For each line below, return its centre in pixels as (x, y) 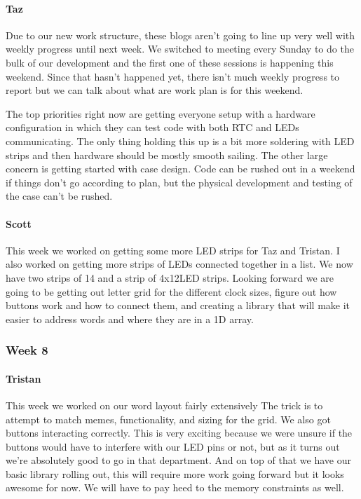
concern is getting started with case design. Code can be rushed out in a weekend (180, 169)
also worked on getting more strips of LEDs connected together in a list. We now (179, 264)
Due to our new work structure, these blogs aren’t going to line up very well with (180, 35)
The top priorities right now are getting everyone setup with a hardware (161, 113)
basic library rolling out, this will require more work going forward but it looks (175, 473)
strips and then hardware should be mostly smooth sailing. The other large (167, 155)
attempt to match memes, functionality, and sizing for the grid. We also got (168, 419)
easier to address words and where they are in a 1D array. (130, 319)
